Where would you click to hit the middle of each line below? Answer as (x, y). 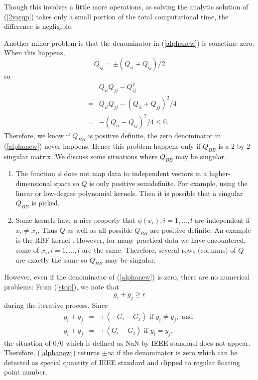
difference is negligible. (39, 26)
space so (66, 183)
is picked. (46, 203)
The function (35, 173)
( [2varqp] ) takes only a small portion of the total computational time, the (116, 16)
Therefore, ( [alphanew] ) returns (52, 352)
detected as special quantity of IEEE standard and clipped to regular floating (122, 362)
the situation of (27, 342)
